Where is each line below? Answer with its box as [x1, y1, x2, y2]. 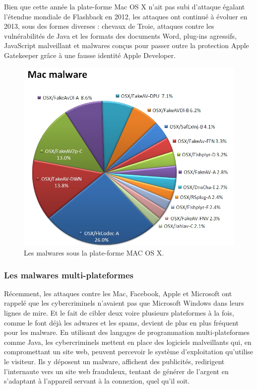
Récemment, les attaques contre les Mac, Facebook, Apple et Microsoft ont [4, 288, 232, 298]
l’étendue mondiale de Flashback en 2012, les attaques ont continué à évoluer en [4, 11, 248, 21]
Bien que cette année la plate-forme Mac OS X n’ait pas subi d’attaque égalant [4, 1, 245, 11]
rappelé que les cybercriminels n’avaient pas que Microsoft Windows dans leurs [4, 298, 244, 308]
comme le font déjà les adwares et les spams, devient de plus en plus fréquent [4, 317, 239, 327]
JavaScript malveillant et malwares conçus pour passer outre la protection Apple [4, 40, 249, 51]
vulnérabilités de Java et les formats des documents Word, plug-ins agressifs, [4, 30, 237, 41]
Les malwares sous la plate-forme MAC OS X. [24, 248, 164, 258]
